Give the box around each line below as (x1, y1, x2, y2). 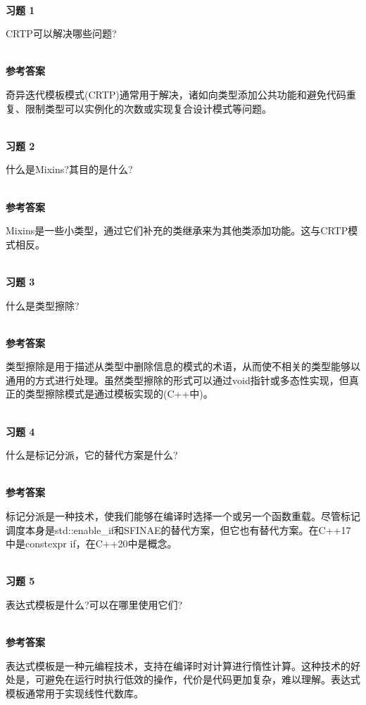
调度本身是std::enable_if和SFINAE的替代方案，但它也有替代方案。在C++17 (6, 522, 351, 537)
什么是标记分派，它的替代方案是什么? (6, 447, 178, 462)
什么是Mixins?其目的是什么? (6, 162, 133, 177)
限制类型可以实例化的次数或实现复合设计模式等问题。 (25, 101, 272, 115)
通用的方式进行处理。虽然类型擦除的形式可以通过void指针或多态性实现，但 (6, 372, 349, 387)
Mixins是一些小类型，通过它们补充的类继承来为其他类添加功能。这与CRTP (6, 223, 348, 238)
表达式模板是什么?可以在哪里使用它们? (6, 597, 183, 611)
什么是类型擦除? (6, 298, 80, 312)
